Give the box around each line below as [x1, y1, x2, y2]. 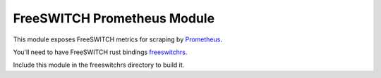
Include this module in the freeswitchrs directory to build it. [13, 60, 185, 70]
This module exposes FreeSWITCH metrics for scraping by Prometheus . [13, 35, 222, 44]
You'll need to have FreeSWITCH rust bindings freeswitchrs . [13, 48, 188, 56]
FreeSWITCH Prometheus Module [13, 11, 215, 26]
